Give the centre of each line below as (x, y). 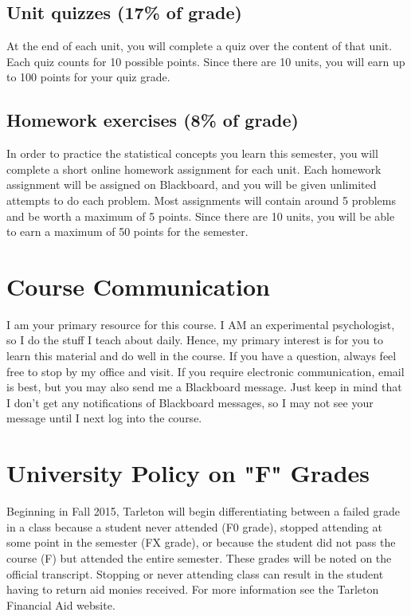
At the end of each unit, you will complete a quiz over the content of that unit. (200, 46)
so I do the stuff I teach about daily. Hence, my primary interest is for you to (195, 340)
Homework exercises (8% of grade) (153, 120)
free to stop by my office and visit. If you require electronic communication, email (205, 371)
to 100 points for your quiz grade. (88, 77)
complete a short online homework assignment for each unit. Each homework (194, 169)
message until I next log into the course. (104, 418)
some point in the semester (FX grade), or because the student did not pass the (201, 542)
